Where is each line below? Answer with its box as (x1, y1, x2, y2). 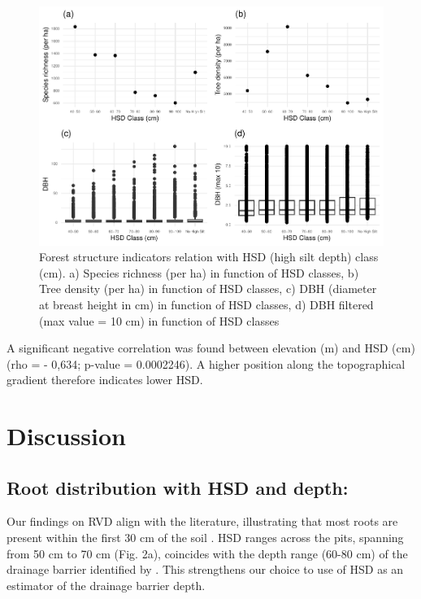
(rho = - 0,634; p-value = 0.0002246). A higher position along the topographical (7, 355, 406, 372)
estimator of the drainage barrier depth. (7, 576, 206, 593)
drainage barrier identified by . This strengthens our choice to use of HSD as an (7, 561, 404, 578)
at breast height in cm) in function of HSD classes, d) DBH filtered (39, 295, 374, 313)
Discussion (7, 419, 126, 453)
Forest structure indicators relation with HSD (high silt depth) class (39, 248, 379, 265)
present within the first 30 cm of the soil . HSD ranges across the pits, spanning (7, 529, 404, 546)
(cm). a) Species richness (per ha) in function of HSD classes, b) (39, 264, 359, 281)
